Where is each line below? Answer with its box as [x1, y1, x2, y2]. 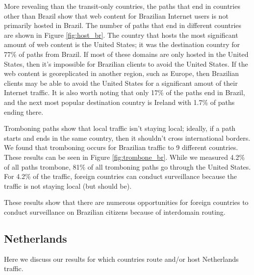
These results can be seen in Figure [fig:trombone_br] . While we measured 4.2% [4, 151, 245, 162]
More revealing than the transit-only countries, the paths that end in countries [4, 1, 240, 11]
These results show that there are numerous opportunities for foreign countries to [4, 197, 249, 207]
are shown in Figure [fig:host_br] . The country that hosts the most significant [4, 29, 238, 40]
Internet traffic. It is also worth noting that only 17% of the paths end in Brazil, [4, 87, 245, 98]
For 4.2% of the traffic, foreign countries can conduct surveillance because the [4, 171, 237, 181]
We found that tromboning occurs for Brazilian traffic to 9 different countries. [4, 142, 238, 152]
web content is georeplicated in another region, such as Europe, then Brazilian [4, 68, 239, 78]
